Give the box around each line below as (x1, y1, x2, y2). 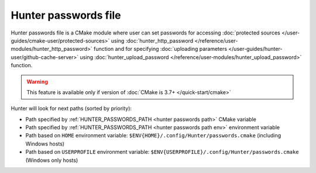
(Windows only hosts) (25, 157, 78, 164)
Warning (26, 78, 48, 85)
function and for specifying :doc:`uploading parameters (94, 46, 228, 53)
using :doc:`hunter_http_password (111, 37, 194, 44)
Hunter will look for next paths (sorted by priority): (11, 105, 132, 112)
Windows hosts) (25, 140, 64, 147)
